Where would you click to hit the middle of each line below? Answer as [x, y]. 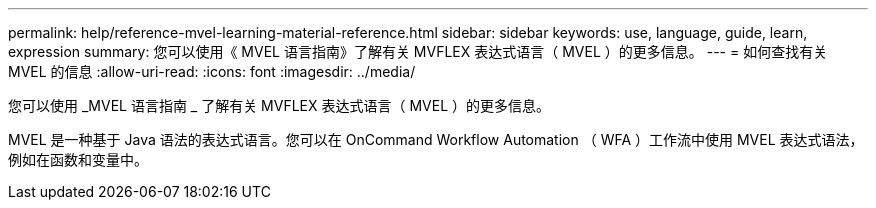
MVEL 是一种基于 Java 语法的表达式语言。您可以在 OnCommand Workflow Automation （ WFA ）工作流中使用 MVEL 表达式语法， [436, 139]
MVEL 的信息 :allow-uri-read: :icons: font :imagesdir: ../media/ [212, 71]
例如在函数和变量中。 [78, 159]
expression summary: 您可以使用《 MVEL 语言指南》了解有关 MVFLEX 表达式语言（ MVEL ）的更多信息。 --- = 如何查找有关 [418, 51]
